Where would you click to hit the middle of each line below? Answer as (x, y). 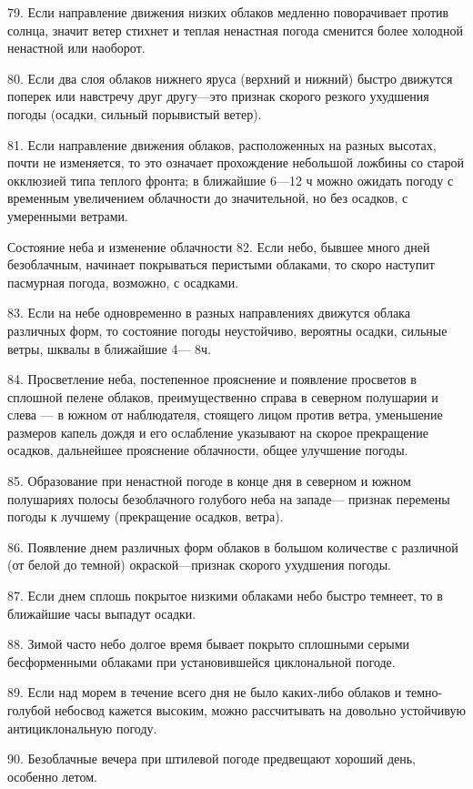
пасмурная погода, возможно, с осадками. (123, 282)
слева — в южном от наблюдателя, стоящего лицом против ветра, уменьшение (225, 415)
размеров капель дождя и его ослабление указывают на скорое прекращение (218, 432)
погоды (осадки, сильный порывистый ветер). (135, 113)
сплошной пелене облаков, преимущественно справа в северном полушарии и (223, 396)
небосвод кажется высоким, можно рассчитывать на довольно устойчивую (260, 710)
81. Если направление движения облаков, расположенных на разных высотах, (222, 144)
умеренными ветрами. (68, 215)
